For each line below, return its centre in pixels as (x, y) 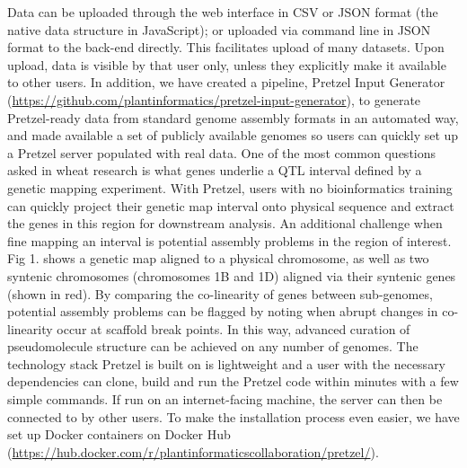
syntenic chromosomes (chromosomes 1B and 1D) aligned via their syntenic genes (232, 275)
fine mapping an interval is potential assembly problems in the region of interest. (229, 240)
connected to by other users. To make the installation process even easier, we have (233, 416)
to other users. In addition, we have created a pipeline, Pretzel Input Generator (226, 82)
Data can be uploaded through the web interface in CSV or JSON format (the (223, 12)
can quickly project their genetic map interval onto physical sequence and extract (231, 205)
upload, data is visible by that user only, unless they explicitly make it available (227, 64)
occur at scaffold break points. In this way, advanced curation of (233, 328)
